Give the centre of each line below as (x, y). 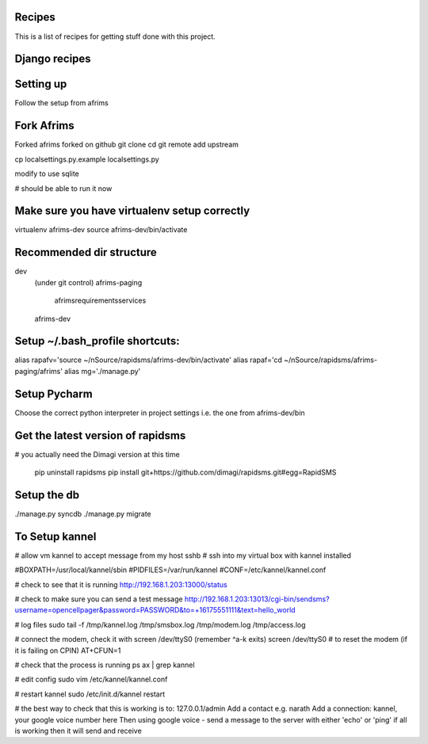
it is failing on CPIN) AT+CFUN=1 (68, 651)
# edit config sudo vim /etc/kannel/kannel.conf (91, 679)
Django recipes (53, 59)
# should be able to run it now (63, 188)
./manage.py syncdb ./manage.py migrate (83, 513)
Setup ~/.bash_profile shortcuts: (97, 341)
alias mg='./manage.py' (103, 371)
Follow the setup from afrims (61, 103)
